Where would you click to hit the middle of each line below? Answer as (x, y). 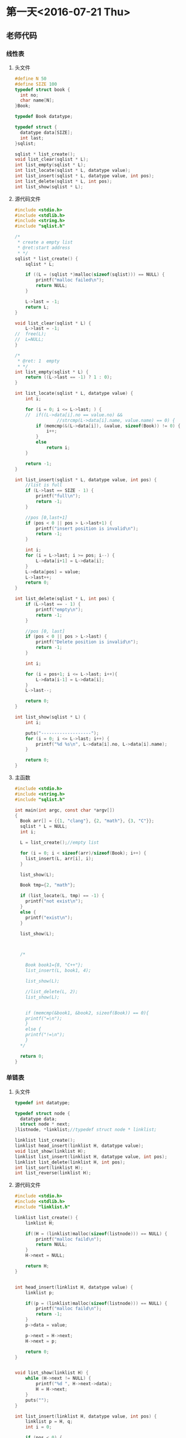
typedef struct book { (42, 89)
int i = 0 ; (39, 1427)
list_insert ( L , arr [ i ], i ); (60, 858)
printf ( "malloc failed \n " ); (70, 280)
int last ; (32, 138)
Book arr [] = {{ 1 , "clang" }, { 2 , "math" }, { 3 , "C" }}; (87, 821)
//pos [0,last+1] (46, 517)
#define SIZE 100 (36, 84)
